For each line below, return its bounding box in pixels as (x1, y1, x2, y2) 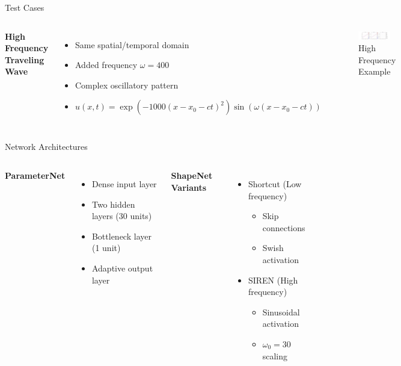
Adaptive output (91, 261, 153, 274)
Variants (171, 181, 207, 193)
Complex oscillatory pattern (75, 78, 179, 91)
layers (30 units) (91, 209, 152, 222)
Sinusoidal (262, 305, 300, 318)
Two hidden (91, 197, 135, 210)
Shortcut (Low (248, 177, 302, 190)
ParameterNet (5, 169, 66, 181)
